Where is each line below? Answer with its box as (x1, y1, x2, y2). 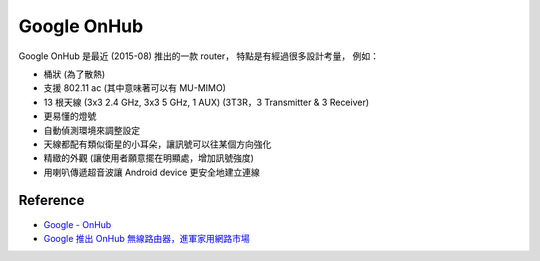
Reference (18, 192, 85, 209)
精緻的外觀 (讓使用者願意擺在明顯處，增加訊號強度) (43, 152, 255, 164)
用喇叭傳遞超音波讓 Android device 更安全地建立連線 (43, 166, 260, 178)
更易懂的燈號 (43, 110, 97, 122)
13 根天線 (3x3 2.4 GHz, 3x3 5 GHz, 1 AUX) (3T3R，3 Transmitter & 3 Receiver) (43, 96, 370, 108)
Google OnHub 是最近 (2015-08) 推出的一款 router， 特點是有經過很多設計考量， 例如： (18, 50, 380, 62)
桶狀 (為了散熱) (43, 68, 106, 80)
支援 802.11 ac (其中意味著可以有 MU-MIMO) (43, 82, 227, 94)
